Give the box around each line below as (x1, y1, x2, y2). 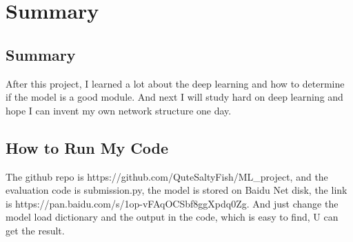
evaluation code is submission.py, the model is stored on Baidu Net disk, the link (6, 183, 347, 197)
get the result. (6, 223, 65, 237)
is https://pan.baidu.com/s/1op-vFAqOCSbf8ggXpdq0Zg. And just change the (6, 196, 339, 210)
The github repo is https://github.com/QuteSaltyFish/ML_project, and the (6, 169, 328, 183)
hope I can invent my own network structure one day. (6, 103, 232, 117)
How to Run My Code (6, 137, 169, 158)
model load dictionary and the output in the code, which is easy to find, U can (6, 210, 339, 224)
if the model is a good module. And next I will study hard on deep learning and (6, 90, 343, 104)
